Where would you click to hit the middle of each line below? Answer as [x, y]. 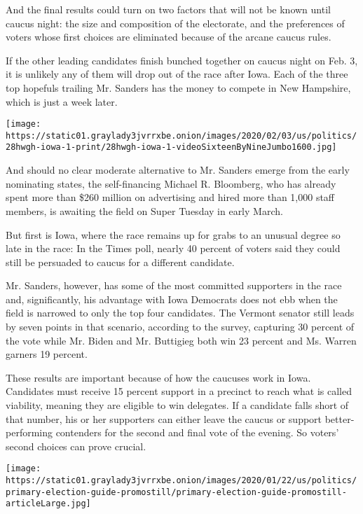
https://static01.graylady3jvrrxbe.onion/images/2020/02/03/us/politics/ [181, 136]
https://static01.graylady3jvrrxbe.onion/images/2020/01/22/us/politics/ [181, 481]
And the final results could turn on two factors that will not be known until [168, 9]
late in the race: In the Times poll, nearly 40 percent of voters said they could [173, 248]
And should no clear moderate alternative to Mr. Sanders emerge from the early [178, 170]
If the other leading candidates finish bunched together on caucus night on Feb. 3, [182, 60]
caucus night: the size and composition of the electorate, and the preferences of [175, 23]
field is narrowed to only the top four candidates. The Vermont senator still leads [180, 313]
